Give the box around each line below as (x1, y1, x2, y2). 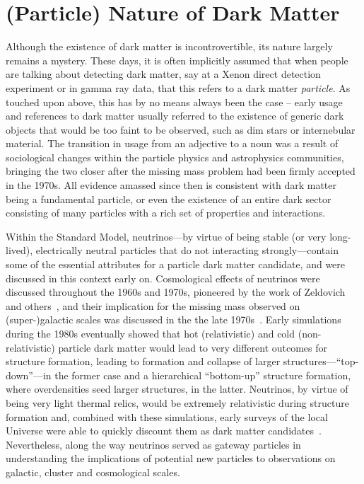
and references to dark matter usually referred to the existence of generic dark (6, 108, 344, 123)
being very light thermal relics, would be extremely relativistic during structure (6, 395, 349, 410)
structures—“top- (283, 354, 359, 369)
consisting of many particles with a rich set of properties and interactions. (6, 205, 326, 220)
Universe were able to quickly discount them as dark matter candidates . (6, 423, 322, 438)
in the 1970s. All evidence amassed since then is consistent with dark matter (6, 178, 337, 192)
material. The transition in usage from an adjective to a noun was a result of (6, 136, 339, 151)
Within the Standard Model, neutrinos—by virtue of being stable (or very (6, 229, 327, 243)
